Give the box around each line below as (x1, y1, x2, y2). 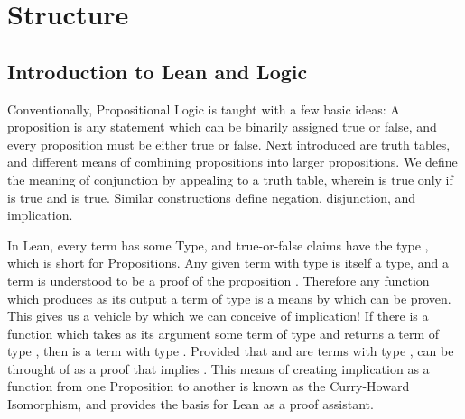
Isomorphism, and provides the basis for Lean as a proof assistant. (7, 395, 374, 414)
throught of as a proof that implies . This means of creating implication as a (7, 359, 430, 378)
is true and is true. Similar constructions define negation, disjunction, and (7, 187, 416, 206)
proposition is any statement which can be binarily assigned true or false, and (7, 117, 437, 136)
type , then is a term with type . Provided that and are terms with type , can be (7, 342, 454, 360)
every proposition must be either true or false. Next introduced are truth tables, (7, 134, 451, 153)
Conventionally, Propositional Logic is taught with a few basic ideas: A (7, 99, 400, 118)
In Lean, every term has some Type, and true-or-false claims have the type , (7, 235, 429, 254)
